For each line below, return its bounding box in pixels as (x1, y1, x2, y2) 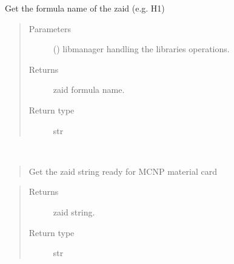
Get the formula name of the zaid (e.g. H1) (5, 2, 165, 14)
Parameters (28, 22, 71, 35)
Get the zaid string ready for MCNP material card (28, 164, 217, 177)
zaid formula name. (53, 83, 125, 96)
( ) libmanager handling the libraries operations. (53, 42, 230, 55)
